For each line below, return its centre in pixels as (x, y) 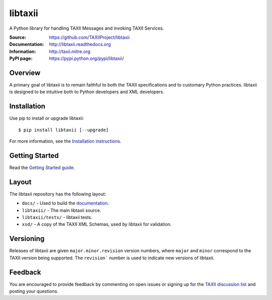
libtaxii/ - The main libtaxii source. (61, 210)
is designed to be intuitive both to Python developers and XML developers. (87, 92)
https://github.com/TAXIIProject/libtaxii (89, 37)
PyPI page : (21, 58)
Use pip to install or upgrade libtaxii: (47, 118)
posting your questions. (34, 291)
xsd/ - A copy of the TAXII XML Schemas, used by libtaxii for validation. (97, 224)
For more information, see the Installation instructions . (65, 141)
